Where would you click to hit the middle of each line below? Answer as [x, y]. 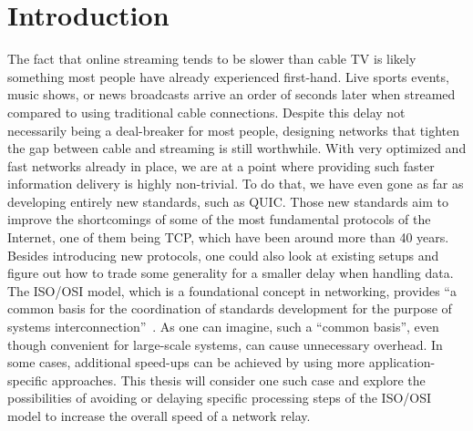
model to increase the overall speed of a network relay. [159, 416]
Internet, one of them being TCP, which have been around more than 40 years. [228, 237]
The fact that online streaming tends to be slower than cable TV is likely [212, 59]
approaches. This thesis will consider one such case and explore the [238, 380]
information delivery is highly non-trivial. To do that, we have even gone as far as [236, 184]
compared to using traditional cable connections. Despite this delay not [206, 112]
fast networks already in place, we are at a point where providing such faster [221, 165]
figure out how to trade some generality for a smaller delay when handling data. [231, 273]
